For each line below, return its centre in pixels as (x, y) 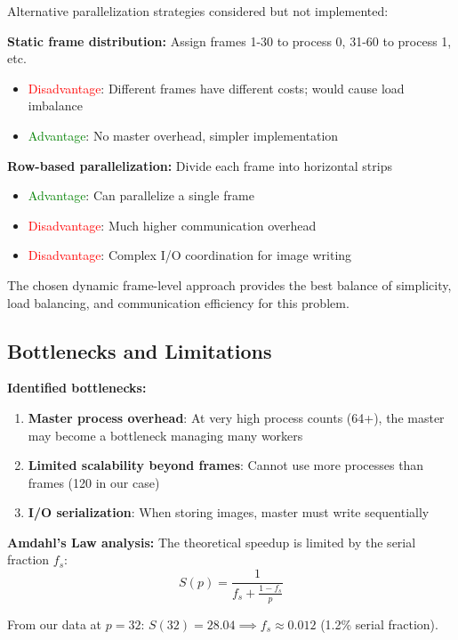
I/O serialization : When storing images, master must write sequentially (229, 512)
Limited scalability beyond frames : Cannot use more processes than (226, 465)
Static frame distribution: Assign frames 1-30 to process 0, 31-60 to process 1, (229, 41)
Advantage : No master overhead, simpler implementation (183, 135)
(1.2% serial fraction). (379, 624)
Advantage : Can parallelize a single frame (141, 195)
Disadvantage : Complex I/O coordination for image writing (190, 255)
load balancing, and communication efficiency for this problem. (178, 302)
